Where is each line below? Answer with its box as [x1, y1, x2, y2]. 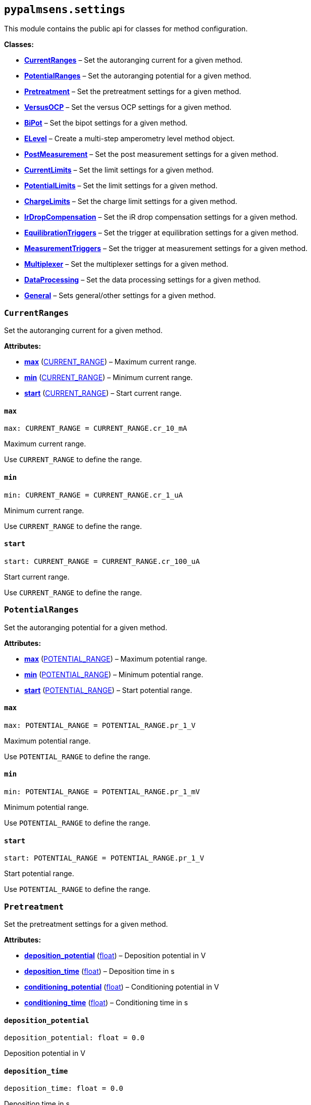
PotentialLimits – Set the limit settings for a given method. [24, 181, 218, 190]
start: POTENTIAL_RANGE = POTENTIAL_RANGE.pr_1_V [4, 854, 204, 863]
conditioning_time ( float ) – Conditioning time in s [24, 998, 188, 1007]
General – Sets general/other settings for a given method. [24, 291, 216, 300]
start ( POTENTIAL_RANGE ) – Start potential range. [24, 685, 192, 694]
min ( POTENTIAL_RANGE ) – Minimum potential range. [24, 670, 203, 679]
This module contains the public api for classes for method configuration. [4, 24, 248, 33]
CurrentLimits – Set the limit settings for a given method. [24, 166, 214, 175]
